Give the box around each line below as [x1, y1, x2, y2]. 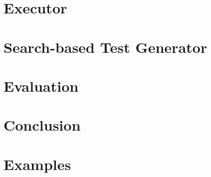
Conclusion [3, 115, 81, 135]
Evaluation [3, 75, 78, 96]
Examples [3, 154, 71, 174]
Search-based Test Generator [3, 36, 207, 57]
